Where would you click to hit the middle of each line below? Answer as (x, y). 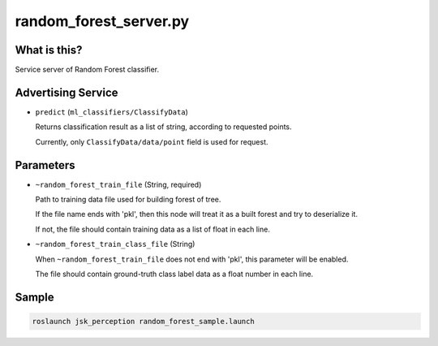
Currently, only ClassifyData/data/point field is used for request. (152, 141)
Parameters (45, 165)
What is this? (49, 50)
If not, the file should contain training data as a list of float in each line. (153, 229)
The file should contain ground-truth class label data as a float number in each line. (174, 274)
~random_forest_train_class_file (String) (115, 244)
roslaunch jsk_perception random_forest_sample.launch (143, 321)
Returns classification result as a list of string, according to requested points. (163, 127)
